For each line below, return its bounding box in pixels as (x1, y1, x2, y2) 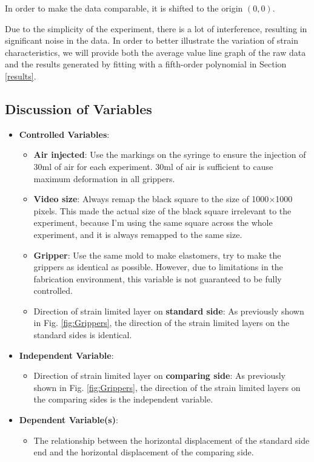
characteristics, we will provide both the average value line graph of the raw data (5, 46, 306, 58)
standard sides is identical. (33, 328, 132, 341)
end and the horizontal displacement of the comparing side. (33, 446, 254, 458)
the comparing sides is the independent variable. (33, 393, 213, 406)
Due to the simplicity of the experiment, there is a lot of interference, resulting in (5, 22, 307, 35)
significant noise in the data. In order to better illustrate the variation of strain (5, 34, 298, 47)
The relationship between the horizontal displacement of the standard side (33, 433, 310, 446)
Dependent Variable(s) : (19, 413, 118, 426)
